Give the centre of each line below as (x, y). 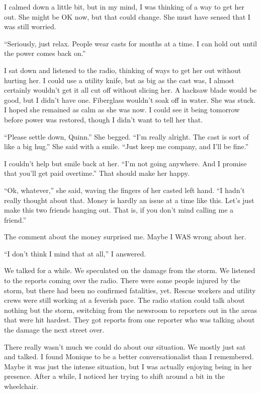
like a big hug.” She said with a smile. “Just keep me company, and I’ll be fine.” (126, 146)
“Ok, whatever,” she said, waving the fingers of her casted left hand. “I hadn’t (124, 190)
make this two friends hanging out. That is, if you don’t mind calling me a (119, 210)
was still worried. (30, 26)
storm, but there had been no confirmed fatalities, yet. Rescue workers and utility (130, 290)
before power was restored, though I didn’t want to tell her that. (104, 119)
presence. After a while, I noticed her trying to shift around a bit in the (114, 376)
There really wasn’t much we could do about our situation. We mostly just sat (125, 346)
